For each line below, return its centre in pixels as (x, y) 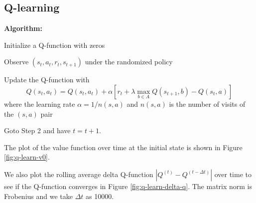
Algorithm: (23, 28)
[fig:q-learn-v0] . (27, 157)
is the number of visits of (207, 103)
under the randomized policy (129, 62)
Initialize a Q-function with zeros (55, 45)
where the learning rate (40, 103)
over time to (233, 174)
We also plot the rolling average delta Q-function (79, 174)
